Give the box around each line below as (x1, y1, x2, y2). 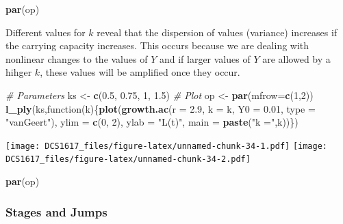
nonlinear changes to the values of (5, 51, 148, 66)
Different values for (5, 25, 86, 39)
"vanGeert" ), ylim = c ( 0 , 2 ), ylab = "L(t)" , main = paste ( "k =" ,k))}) (5, 115, 298, 129)
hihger (5, 65, 32, 79)
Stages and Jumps (5, 203, 107, 220)
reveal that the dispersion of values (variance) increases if (97, 25, 338, 39)
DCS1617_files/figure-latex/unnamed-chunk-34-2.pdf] (5, 154, 251, 165)
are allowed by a (262, 51, 331, 66)
